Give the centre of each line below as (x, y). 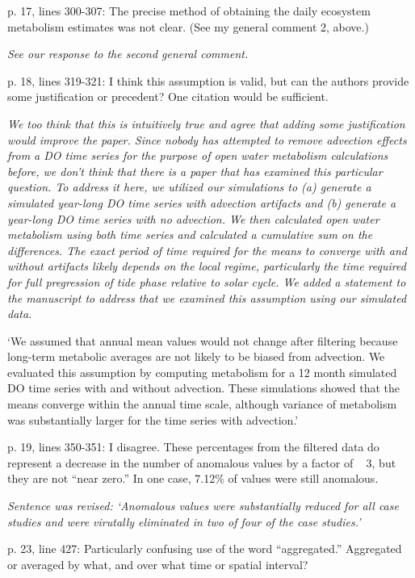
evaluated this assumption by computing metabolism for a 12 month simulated (202, 372)
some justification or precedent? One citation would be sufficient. (168, 96)
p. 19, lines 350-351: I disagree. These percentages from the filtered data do (193, 447)
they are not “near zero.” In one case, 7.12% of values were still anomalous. (193, 478)
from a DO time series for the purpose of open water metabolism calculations (198, 155)
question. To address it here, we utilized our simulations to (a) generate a (189, 187)
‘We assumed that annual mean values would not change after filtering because (203, 340)
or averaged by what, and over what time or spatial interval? (158, 564)
